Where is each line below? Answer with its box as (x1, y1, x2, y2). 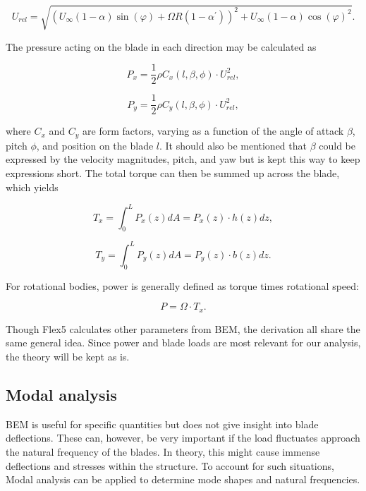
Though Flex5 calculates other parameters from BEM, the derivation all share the (6, 321, 360, 336)
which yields (6, 179, 59, 194)
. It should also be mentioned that (159, 138, 307, 152)
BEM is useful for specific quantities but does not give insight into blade (6, 416, 319, 431)
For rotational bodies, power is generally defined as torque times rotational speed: (6, 278, 359, 293)
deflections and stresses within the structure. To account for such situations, (6, 458, 334, 473)
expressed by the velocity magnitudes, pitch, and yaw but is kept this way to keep (6, 152, 360, 166)
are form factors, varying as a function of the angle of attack (83, 123, 344, 138)
